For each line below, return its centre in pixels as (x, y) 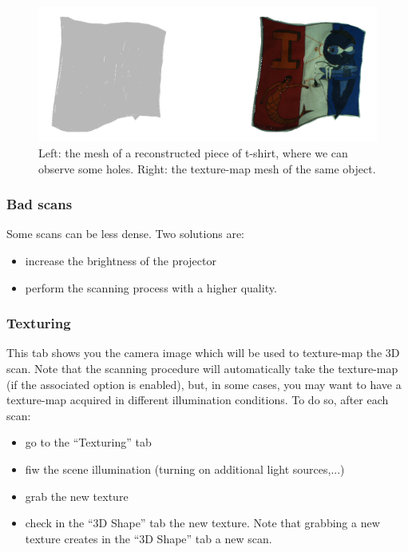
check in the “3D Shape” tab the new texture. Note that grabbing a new (202, 523)
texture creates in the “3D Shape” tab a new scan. (149, 538)
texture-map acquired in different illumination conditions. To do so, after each (198, 400)
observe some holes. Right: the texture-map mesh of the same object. (207, 168)
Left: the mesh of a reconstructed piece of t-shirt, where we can (193, 152)
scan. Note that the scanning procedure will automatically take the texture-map (202, 368)
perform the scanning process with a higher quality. (151, 287)
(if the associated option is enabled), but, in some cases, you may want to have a (204, 384)
